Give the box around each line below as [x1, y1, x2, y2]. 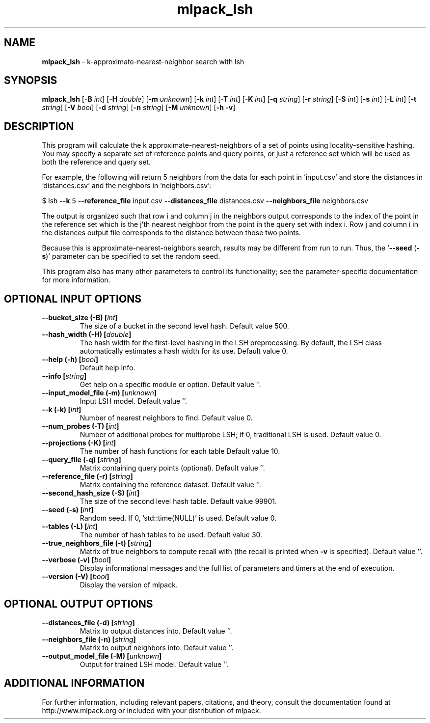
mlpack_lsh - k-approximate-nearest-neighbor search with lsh [42, 57, 244, 66]
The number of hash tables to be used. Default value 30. [80, 530, 263, 539]
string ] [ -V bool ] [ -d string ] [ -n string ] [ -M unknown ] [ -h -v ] [42, 103, 236, 112]
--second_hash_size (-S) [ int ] [42, 489, 139, 498]
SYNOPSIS [4, 74, 57, 87]
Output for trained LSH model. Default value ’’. [80, 660, 228, 668]
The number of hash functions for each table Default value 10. [80, 447, 280, 456]
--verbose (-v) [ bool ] [42, 556, 111, 564]
